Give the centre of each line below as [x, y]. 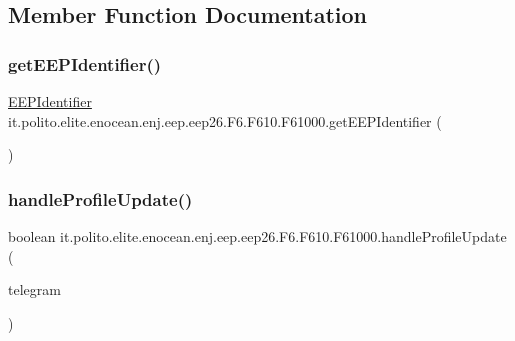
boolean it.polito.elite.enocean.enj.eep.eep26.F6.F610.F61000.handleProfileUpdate [257, 236]
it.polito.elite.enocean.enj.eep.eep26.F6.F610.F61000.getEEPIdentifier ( [225, 120]
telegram [34, 289]
